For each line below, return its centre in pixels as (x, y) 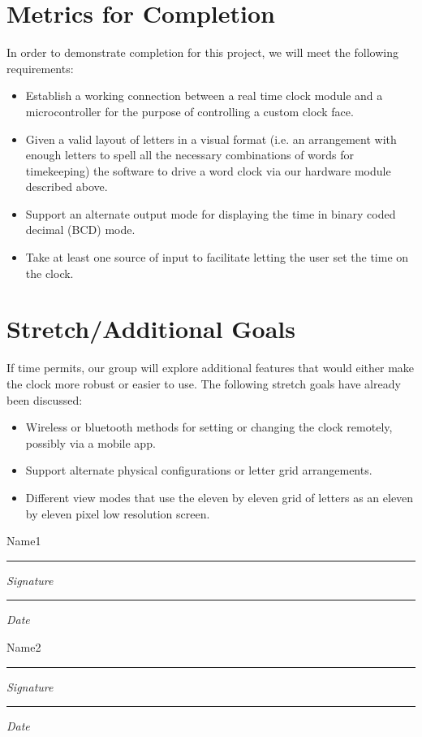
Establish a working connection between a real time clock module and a (204, 95)
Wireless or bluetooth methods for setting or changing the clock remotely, (209, 427)
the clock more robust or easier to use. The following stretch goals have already (204, 383)
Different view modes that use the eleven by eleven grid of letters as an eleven (220, 497)
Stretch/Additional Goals (151, 329)
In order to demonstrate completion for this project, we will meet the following (202, 52)
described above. (67, 186)
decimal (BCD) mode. (80, 230)
